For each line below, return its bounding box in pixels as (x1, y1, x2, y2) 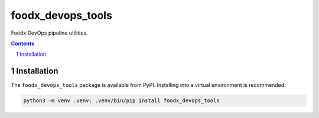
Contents (11, 40, 35, 47)
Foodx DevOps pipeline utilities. (11, 29, 88, 36)
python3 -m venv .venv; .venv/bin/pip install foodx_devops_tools (23, 97, 220, 104)
